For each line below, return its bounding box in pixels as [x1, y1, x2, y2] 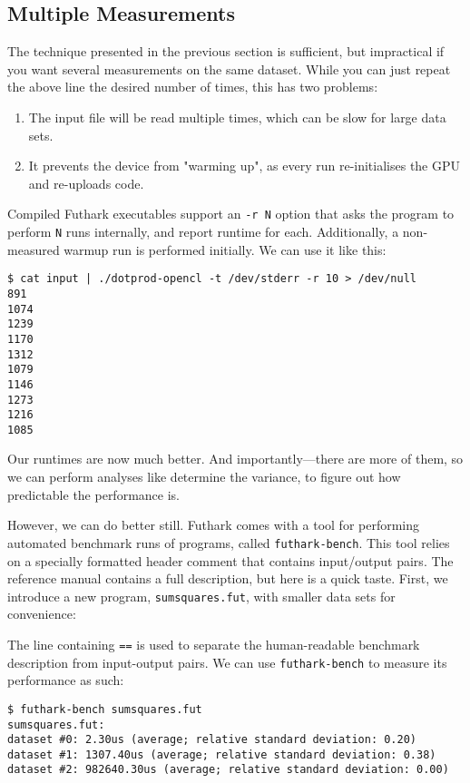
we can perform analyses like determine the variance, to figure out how [7, 467, 401, 486]
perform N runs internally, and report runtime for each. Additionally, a [7, 222, 399, 241]
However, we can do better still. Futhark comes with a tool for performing [7, 515, 420, 534]
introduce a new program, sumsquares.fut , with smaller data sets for [7, 586, 396, 605]
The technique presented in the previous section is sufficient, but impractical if [7, 42, 445, 61]
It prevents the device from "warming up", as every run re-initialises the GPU [28, 156, 461, 175]
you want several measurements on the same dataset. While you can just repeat [7, 59, 451, 78]
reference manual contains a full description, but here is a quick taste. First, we [7, 569, 448, 588]
